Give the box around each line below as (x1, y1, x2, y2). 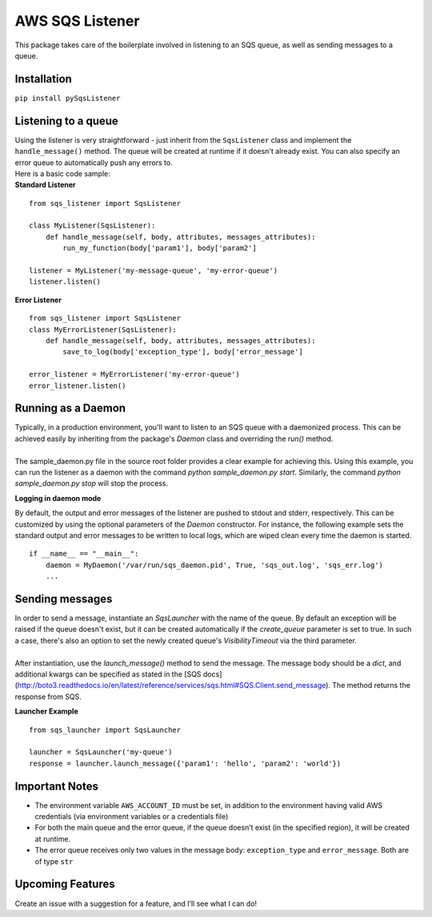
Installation (14, 72, 72, 86)
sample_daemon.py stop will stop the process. (14, 479, 168, 488)
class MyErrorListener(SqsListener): (29, 325, 178, 334)
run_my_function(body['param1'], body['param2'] (62, 244, 258, 252)
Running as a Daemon (14, 402, 126, 415)
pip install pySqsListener (14, 93, 121, 103)
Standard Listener (14, 180, 76, 190)
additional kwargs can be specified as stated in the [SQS (14, 669, 202, 679)
